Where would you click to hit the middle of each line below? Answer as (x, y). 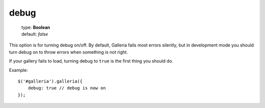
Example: (18, 70)
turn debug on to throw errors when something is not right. (68, 52)
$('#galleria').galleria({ (50, 81)
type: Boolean (36, 27)
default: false (35, 34)
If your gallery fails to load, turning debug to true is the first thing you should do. (91, 61)
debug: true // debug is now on (67, 88)
